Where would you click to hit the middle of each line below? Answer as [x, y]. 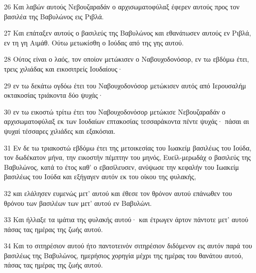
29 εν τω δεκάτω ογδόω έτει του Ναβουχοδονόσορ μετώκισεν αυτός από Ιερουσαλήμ [125, 85]
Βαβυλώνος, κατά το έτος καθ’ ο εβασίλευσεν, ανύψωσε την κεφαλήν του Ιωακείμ [122, 167]
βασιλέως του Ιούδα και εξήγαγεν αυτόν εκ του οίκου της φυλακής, [100, 176]
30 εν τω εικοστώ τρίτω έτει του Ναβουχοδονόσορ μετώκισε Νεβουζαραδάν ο [115, 111]
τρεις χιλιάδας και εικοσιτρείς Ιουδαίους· [64, 68]
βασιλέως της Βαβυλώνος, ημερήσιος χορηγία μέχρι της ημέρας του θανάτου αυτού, [124, 255]
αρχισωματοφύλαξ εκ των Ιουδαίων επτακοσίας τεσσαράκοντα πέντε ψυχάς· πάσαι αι [127, 121]
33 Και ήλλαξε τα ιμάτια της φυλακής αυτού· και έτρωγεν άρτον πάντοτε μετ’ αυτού [126, 219]
